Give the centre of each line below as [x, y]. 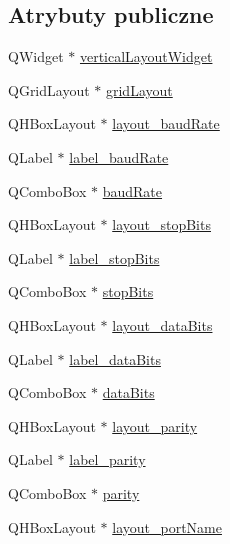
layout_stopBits [161, 224]
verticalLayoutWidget [146, 56]
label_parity [107, 459]
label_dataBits [115, 358]
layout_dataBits [162, 324]
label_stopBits [114, 257]
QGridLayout [49, 89]
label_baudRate [119, 156]
